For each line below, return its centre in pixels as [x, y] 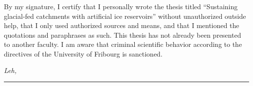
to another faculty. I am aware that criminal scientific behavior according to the [123, 44]
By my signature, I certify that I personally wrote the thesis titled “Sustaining [121, 6]
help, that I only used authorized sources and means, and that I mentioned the [122, 25]
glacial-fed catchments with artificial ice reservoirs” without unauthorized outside [125, 16]
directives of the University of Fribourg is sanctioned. [83, 53]
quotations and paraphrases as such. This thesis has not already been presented [123, 35]
